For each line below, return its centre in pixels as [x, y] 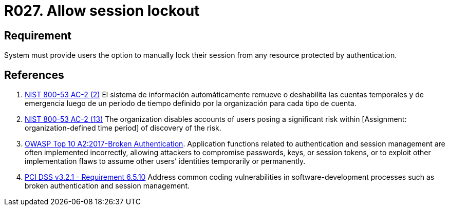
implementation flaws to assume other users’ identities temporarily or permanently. [165, 161]
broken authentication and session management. [107, 186]
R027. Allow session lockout [102, 11]
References [34, 75]
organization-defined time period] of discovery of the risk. [123, 128]
